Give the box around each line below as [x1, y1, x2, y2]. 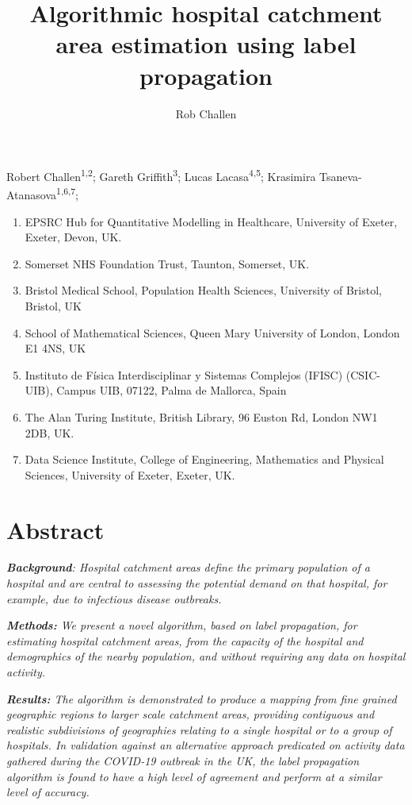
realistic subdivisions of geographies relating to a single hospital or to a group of [6, 721, 392, 738]
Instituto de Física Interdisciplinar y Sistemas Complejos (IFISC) [25, 366, 343, 383]
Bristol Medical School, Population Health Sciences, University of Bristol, [25, 282, 382, 299]
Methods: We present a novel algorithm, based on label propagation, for [6, 617, 357, 634]
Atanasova [6, 187, 57, 202]
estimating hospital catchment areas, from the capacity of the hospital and [6, 632, 364, 649]
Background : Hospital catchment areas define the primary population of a [6, 559, 370, 576]
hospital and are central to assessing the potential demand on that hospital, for [6, 575, 387, 591]
